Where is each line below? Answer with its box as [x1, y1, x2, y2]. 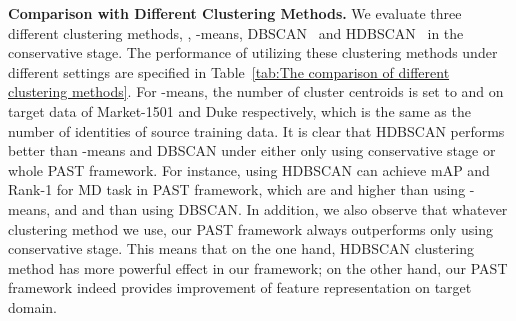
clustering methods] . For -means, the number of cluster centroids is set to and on [8, 81, 504, 102]
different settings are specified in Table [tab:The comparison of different [8, 61, 450, 82]
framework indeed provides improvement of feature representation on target [8, 277, 472, 298]
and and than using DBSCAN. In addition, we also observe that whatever [54, 198, 508, 219]
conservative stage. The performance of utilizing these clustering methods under [8, 42, 498, 63]
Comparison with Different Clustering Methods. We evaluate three [8, 3, 462, 23]
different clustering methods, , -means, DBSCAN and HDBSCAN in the [8, 22, 464, 43]
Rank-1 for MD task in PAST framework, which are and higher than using [8, 179, 466, 200]
